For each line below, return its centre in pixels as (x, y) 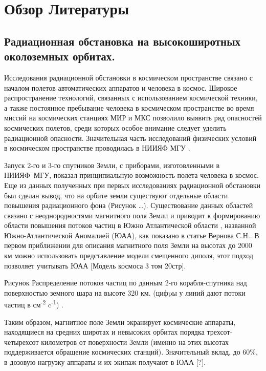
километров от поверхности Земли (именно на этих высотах (135, 342)
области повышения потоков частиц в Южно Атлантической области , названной (130, 225)
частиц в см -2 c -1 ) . (34, 304)
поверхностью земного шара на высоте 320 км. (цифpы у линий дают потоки (125, 292)
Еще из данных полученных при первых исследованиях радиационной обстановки (132, 185)
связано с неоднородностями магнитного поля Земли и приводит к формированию (132, 215)
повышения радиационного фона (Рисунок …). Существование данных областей (129, 205)
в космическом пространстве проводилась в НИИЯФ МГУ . (97, 148)
